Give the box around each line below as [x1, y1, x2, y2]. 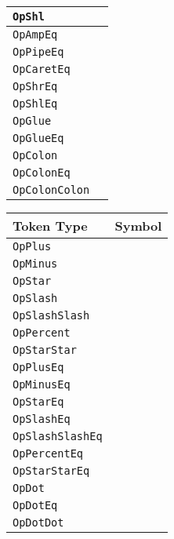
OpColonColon [13, 184, 90, 196]
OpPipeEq [13, 46, 64, 58]
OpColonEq [13, 166, 71, 179]
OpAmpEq [13, 28, 58, 41]
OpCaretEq [13, 63, 71, 75]
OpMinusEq [13, 378, 71, 391]
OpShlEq [13, 97, 58, 110]
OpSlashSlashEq [13, 430, 103, 442]
